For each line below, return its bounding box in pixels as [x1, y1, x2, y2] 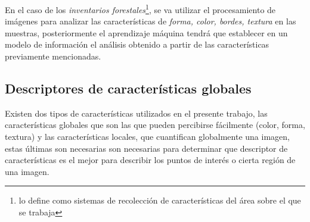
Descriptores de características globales [5, 79, 252, 98]
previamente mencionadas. [5, 50, 101, 62]
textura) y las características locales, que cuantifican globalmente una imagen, [5, 130, 290, 143]
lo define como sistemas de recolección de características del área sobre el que [18, 194, 301, 207]
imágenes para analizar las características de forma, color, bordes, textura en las [5, 15, 296, 27]
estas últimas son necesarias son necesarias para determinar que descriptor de [5, 142, 288, 154]
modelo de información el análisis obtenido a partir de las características [5, 38, 269, 51]
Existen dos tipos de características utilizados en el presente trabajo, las [5, 107, 268, 119]
